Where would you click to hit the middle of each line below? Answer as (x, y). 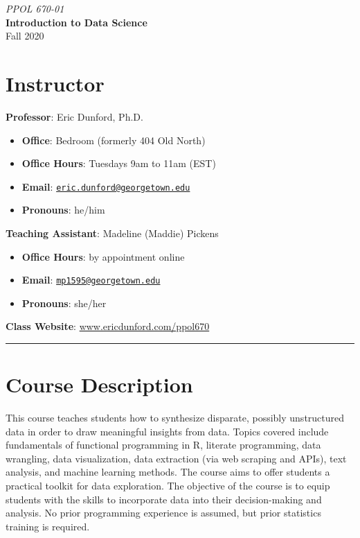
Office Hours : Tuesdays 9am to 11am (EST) (119, 163)
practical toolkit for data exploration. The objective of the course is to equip (168, 486)
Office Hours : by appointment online (103, 256)
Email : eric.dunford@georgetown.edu (106, 186)
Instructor (55, 83)
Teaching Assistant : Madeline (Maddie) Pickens (112, 233)
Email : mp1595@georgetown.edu (91, 280)
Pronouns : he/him (63, 210)
